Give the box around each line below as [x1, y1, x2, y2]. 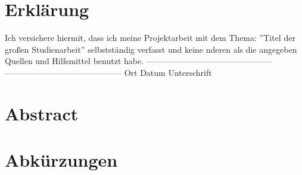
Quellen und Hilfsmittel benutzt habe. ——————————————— [5, 55, 272, 67]
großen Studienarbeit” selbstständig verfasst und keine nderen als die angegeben [5, 43, 297, 55]
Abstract [5, 101, 79, 125]
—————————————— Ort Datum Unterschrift [5, 66, 212, 78]
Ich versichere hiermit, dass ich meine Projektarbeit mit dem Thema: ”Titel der [5, 31, 295, 44]
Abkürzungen [5, 148, 118, 172]
